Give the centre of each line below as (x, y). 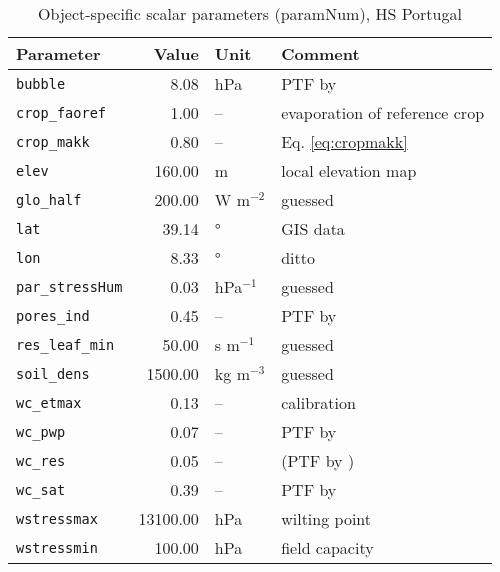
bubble (41, 83)
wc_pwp (41, 431)
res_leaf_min (65, 344)
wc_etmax (49, 402)
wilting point (326, 518)
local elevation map (349, 170)
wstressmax (57, 518)
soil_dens (53, 373)
